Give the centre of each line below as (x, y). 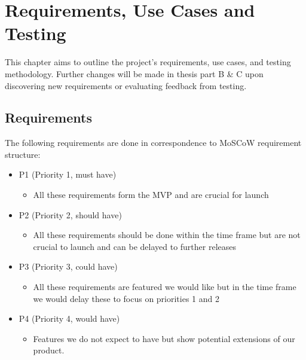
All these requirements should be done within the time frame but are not (167, 235)
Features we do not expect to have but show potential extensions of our (164, 338)
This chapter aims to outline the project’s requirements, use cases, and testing (148, 62)
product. (49, 350)
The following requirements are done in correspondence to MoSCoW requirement (153, 143)
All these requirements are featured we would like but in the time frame (165, 287)
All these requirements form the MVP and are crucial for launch (151, 195)
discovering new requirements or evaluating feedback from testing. (126, 85)
